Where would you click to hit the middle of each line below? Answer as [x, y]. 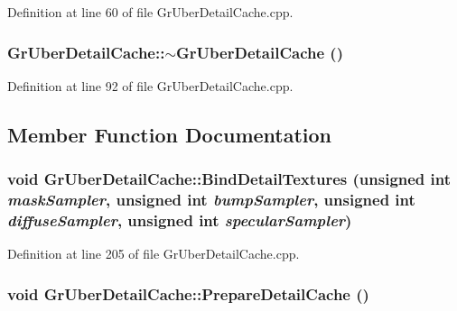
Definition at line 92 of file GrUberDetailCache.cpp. [150, 85]
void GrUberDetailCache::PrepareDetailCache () [188, 293]
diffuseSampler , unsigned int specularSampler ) [180, 220]
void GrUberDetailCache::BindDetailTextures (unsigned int [229, 179]
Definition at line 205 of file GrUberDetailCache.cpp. [154, 254]
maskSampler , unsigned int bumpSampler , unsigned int [211, 200]
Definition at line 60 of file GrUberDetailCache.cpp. [150, 12]
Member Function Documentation [170, 134]
